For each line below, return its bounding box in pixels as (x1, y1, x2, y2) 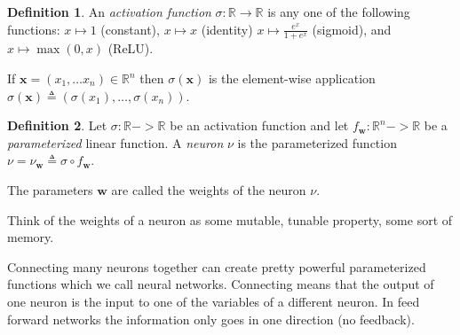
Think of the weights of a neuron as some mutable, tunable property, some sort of (7, 210, 453, 229)
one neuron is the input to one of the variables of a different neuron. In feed (7, 292, 420, 310)
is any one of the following (267, 3, 410, 20)
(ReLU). (107, 39, 154, 58)
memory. (7, 228, 54, 246)
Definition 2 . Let (7, 116, 107, 135)
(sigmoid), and (312, 19, 392, 38)
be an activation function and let (170, 116, 349, 135)
